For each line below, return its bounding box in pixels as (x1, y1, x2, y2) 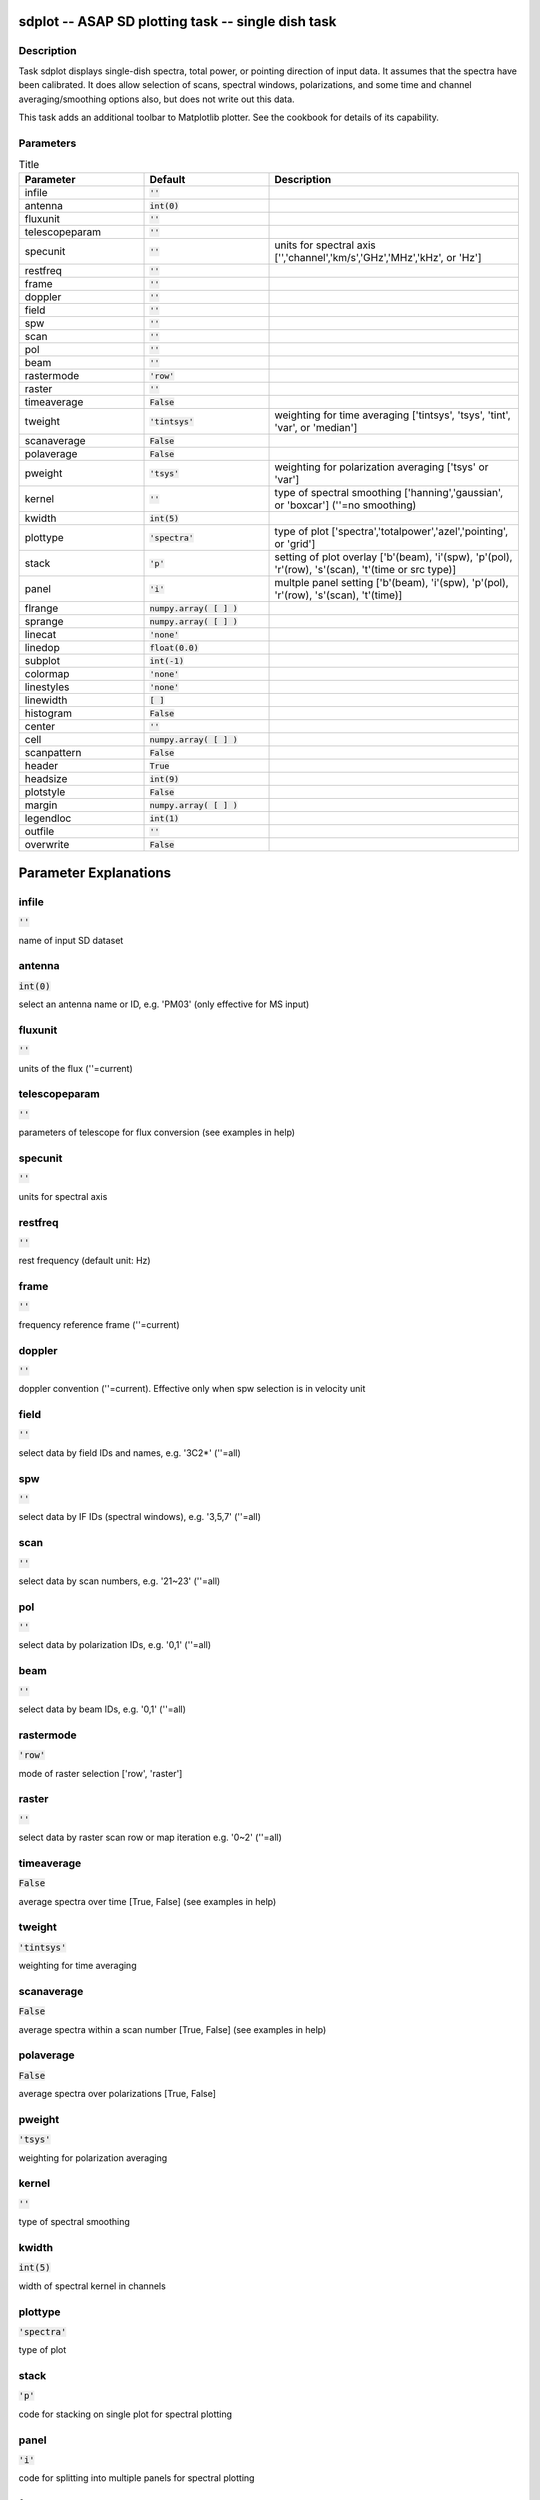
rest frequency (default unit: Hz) (18, 1255, 151, 1267)
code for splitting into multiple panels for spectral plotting (18, 2472, 255, 2484)
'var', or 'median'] (274, 421, 358, 435)
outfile (24, 825, 55, 839)
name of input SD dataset (18, 934, 124, 946)
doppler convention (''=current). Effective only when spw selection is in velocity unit (18, 1383, 366, 1395)
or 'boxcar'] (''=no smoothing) (274, 498, 417, 512)
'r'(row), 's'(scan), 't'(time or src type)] (274, 563, 457, 577)
